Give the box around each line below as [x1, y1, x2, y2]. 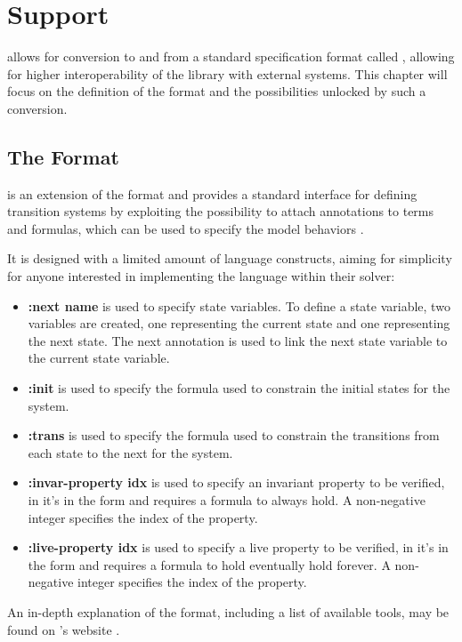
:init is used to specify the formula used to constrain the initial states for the [28, 379, 450, 397]
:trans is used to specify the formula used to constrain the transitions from [28, 426, 440, 445]
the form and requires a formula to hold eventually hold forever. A [28, 555, 391, 574]
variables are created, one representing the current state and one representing [28, 314, 450, 333]
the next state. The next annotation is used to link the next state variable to [28, 331, 448, 349]
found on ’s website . [7, 620, 120, 638]
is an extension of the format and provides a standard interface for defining [7, 184, 417, 203]
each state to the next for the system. [28, 443, 233, 461]
